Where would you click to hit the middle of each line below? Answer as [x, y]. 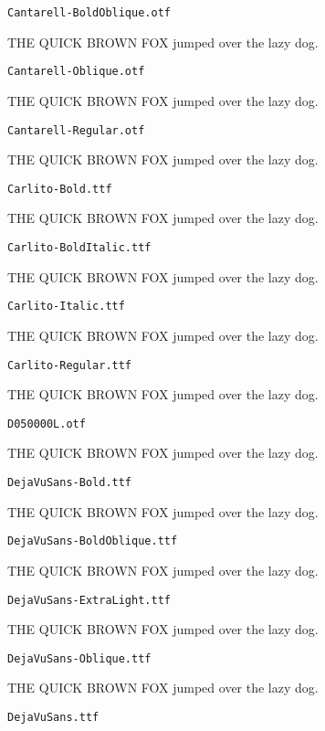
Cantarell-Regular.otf [76, 130]
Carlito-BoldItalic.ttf [79, 248]
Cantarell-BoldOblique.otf [89, 13]
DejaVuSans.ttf [53, 717]
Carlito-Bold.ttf [60, 189]
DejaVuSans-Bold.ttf [70, 482]
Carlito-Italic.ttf [66, 307]
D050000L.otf [47, 424]
